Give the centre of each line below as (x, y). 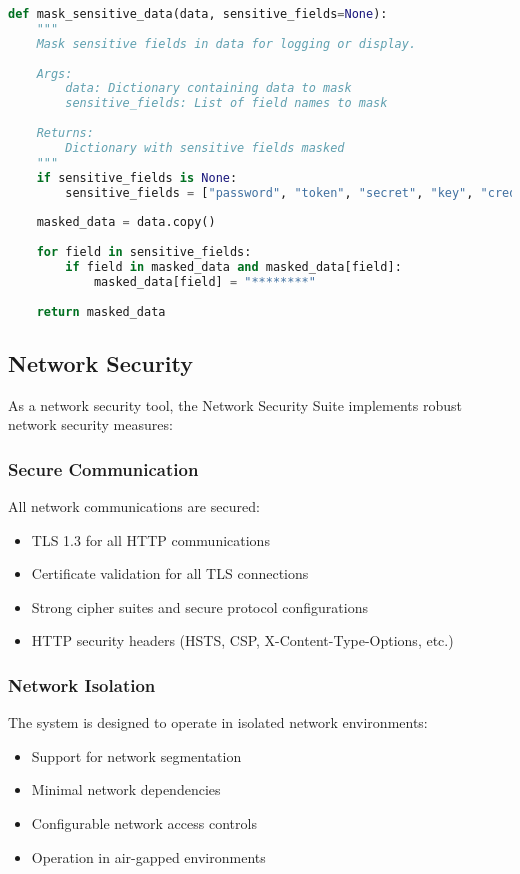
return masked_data (101, 311)
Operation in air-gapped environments (148, 856)
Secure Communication (103, 468)
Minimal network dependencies (126, 789)
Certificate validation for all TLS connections (170, 573)
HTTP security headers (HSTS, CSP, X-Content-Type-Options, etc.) (242, 640)
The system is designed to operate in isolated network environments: (218, 722)
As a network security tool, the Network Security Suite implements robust (235, 404)
